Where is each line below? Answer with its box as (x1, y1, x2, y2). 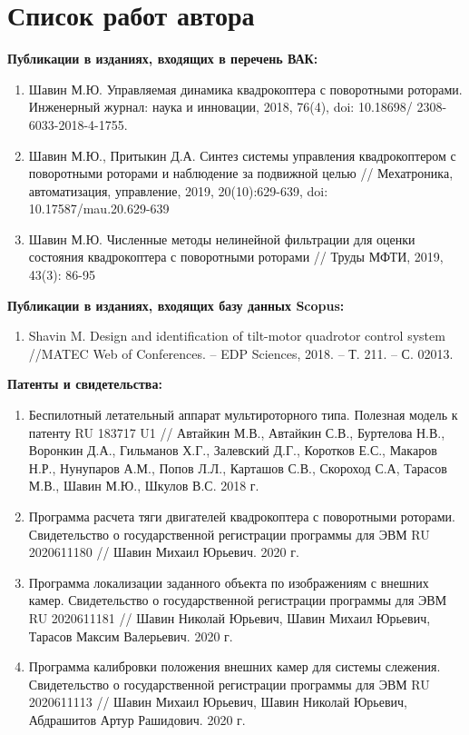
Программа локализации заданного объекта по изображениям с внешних (28, 572, 429, 591)
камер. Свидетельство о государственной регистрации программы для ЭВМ (28, 591, 447, 610)
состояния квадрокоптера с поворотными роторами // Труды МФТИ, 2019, (28, 247, 444, 266)
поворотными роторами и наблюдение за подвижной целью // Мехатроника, (28, 164, 454, 183)
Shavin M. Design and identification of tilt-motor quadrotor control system (28, 326, 445, 345)
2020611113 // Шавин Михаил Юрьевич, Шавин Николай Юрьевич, (28, 692, 407, 711)
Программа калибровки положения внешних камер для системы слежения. (28, 657, 441, 676)
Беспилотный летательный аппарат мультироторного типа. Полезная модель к (28, 405, 458, 424)
